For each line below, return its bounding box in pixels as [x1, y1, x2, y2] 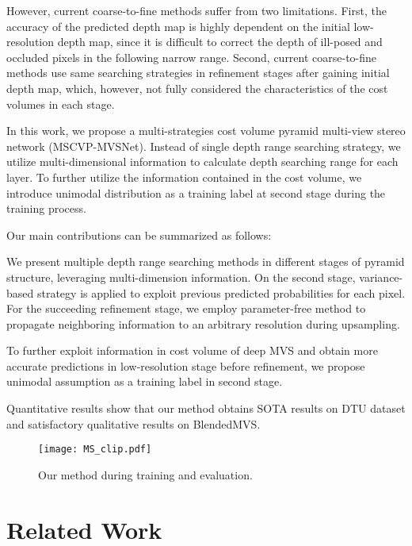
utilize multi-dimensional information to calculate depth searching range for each [6, 153, 399, 170]
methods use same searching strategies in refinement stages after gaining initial [6, 64, 390, 81]
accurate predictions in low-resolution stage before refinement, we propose [6, 357, 365, 374]
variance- [359, 268, 403, 285]
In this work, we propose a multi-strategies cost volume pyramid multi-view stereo [6, 122, 406, 139]
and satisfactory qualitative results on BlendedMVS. [6, 415, 261, 432]
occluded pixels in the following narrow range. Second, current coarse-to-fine [6, 48, 377, 65]
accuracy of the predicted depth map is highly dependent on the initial [6, 17, 350, 34]
